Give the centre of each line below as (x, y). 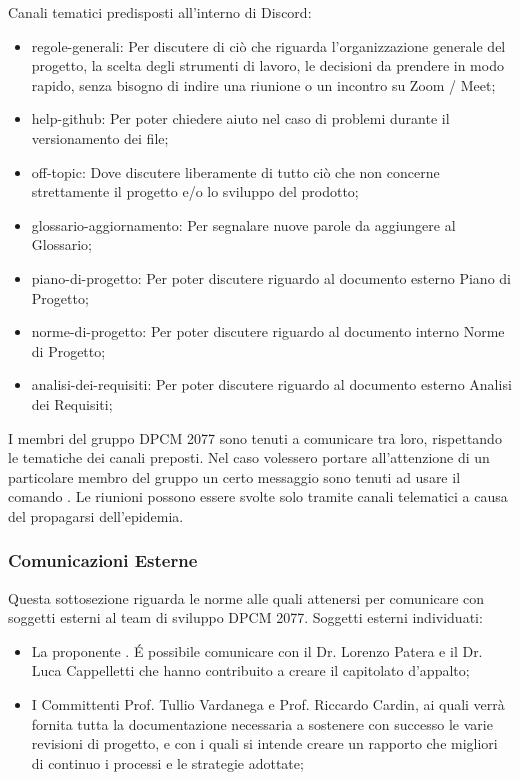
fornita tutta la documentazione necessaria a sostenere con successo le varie (262, 723)
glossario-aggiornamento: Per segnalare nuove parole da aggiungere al (243, 224)
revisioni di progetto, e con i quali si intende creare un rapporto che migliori (264, 743)
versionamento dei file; (100, 137)
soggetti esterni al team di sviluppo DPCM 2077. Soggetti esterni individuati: (245, 617)
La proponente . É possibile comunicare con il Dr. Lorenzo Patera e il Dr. (257, 650)
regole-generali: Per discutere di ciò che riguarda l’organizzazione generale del (268, 45)
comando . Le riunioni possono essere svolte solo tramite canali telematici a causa (258, 496)
